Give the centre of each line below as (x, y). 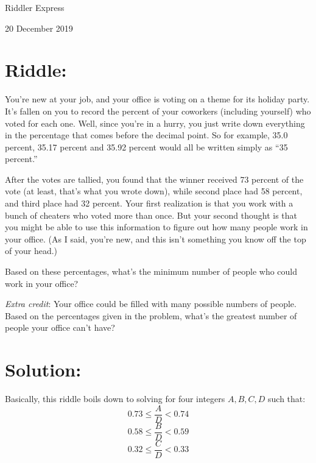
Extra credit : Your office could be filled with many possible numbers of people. (151, 304)
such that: (287, 399)
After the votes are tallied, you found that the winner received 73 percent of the (154, 179)
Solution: (43, 369)
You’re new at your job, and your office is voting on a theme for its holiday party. (157, 99)
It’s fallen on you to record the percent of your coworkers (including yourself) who (158, 111)
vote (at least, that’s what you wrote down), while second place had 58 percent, (154, 191)
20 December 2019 (39, 28)
